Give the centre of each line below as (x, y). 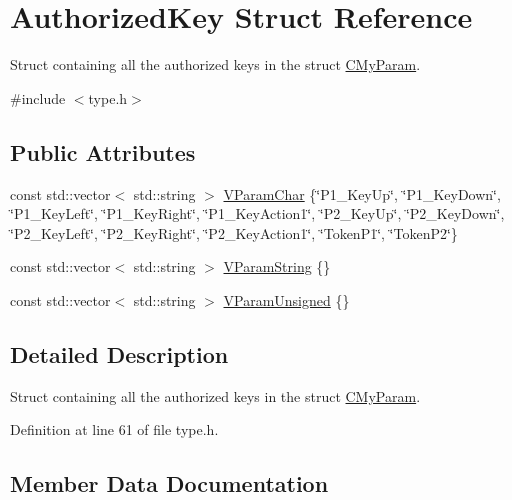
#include (38, 97)
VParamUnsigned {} (286, 299)
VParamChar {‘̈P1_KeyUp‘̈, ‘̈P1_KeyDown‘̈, (362, 193)
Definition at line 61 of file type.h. (114, 429)
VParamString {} (277, 266)
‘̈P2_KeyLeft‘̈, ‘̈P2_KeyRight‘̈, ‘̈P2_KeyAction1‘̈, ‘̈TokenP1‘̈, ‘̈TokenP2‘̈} (234, 232)
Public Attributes (103, 151)
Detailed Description (119, 353)
